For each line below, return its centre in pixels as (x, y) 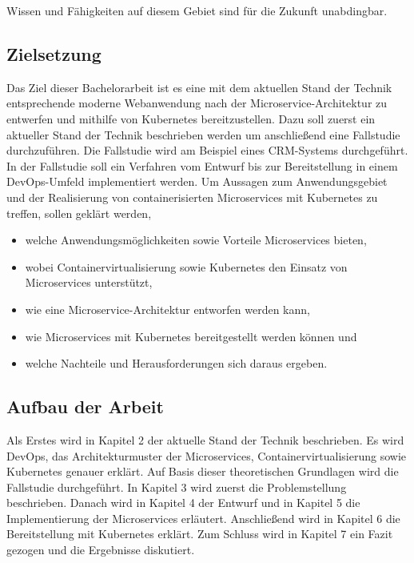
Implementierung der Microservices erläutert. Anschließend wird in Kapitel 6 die (203, 518)
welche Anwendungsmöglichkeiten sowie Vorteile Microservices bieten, (196, 240)
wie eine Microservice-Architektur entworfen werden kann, (167, 309)
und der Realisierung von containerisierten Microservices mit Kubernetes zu (192, 197)
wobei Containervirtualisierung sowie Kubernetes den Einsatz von (186, 266)
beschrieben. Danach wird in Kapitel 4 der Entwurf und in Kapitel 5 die (183, 503)
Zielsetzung (54, 53)
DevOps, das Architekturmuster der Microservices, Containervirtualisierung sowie (207, 455)
